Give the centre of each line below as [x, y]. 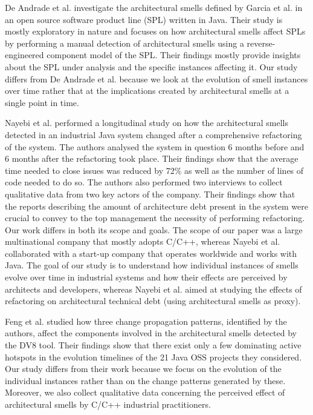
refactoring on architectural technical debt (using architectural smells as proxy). [153, 301]
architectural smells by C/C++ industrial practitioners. [108, 404]
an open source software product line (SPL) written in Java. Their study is [144, 19]
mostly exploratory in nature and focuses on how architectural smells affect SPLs [155, 31]
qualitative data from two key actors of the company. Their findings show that [150, 194]
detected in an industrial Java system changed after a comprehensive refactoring [153, 134]
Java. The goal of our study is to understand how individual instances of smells [152, 265]
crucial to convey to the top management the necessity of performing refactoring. [155, 218]
